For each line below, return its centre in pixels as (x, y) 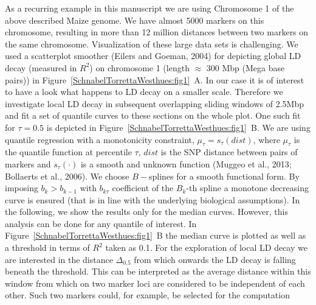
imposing (22, 188)
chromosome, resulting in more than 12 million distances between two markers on (157, 32)
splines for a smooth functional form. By (224, 176)
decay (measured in (41, 67)
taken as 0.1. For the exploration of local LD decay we (206, 247)
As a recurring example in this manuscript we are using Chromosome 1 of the (149, 8)
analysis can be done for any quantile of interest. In (101, 223)
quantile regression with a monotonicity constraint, (100, 139)
